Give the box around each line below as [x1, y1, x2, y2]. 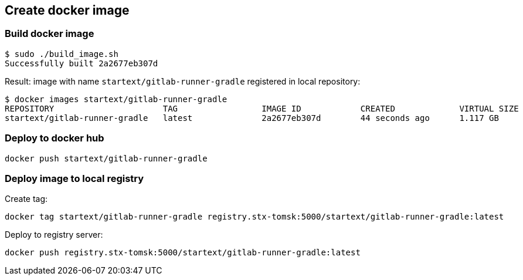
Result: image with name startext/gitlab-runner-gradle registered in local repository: [5, 76, 361, 86]
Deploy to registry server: [5, 230, 103, 240]
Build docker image [5, 28, 94, 40]
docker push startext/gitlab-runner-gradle [5, 153, 208, 163]
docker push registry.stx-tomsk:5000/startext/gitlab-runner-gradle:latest [5, 248, 361, 258]
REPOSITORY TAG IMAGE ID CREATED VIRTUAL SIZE [5, 103, 519, 113]
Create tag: [5, 194, 48, 204]
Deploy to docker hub [5, 132, 104, 144]
